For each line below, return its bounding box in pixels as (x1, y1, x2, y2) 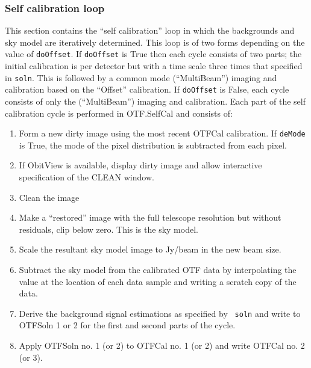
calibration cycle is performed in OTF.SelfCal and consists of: (5, 106, 233, 119)
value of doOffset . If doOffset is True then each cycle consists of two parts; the (5, 48, 302, 60)
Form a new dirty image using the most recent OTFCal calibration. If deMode (19, 127, 306, 140)
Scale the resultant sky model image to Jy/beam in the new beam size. (19, 243, 281, 256)
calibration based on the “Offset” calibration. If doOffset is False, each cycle (5, 83, 289, 96)
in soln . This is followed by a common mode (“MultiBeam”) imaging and (5, 71, 277, 84)
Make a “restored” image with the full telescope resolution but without (19, 211, 281, 224)
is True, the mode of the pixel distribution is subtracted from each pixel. (19, 138, 287, 151)
